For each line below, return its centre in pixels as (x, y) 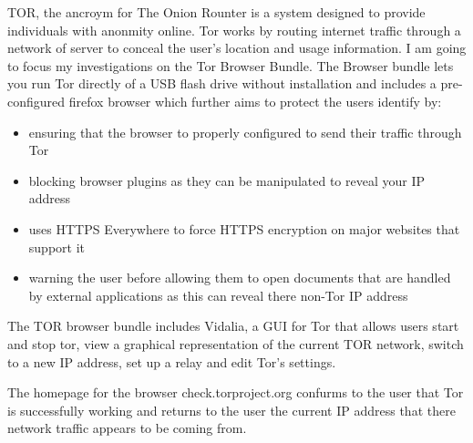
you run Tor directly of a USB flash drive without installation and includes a (222, 83)
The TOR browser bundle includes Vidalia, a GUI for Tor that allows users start (233, 326)
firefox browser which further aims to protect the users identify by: (255, 101)
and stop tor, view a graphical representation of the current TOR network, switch (236, 343)
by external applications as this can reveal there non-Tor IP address (218, 295)
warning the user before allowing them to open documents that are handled (240, 278)
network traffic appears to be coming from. (127, 428)
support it (57, 247)
